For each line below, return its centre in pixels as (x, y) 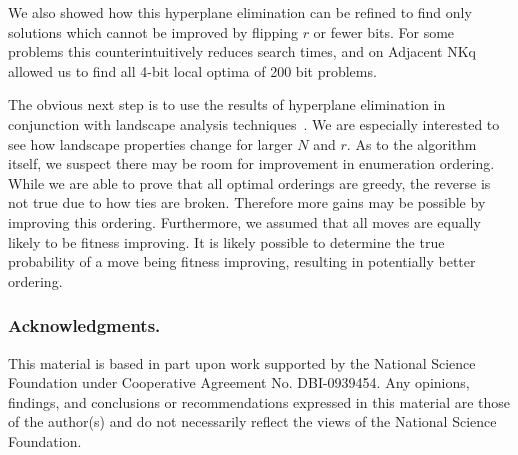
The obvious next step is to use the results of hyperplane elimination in (227, 104)
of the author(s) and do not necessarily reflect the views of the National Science (252, 421)
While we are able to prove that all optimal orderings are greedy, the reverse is (249, 182)
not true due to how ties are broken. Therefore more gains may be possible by (247, 202)
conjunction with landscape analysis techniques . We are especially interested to (254, 123)
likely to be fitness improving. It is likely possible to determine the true (226, 241)
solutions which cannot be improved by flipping (153, 31)
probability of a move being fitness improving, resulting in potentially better (242, 261)
